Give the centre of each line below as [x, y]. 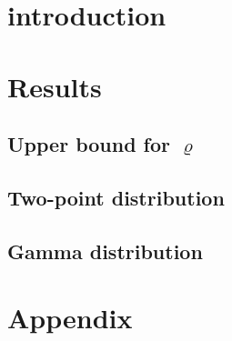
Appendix [70, 318]
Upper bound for [89, 144]
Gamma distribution [105, 251]
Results [55, 86]
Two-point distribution [116, 197]
